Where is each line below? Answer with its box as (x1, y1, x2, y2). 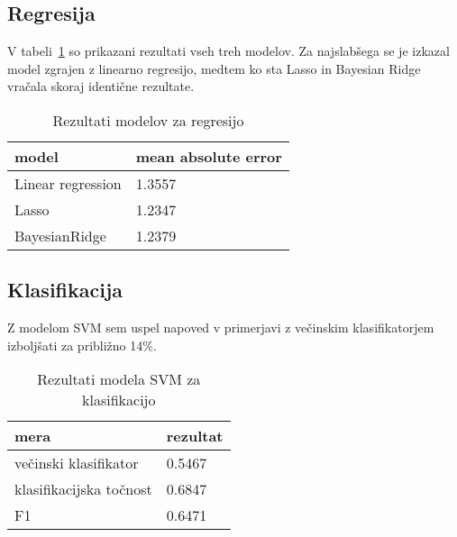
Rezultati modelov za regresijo (52, 109, 244, 131)
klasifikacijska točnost (14, 478, 152, 500)
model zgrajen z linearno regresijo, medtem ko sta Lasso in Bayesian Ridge (7, 59, 421, 77)
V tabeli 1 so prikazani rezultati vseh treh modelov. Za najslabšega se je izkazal (7, 41, 450, 60)
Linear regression (14, 172, 122, 194)
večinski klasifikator (14, 452, 139, 474)
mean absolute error (135, 145, 282, 167)
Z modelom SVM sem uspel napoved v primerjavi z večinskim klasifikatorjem (7, 318, 434, 337)
